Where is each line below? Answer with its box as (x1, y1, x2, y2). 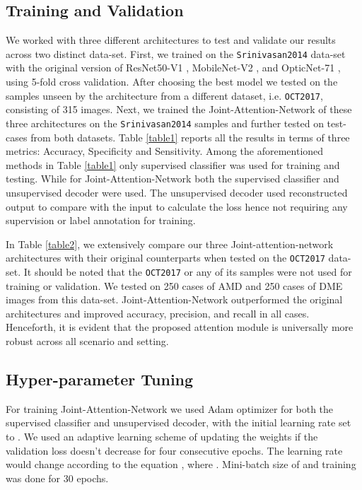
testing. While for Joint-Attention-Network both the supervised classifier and (6, 171, 339, 186)
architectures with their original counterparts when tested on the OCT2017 (6, 250, 325, 265)
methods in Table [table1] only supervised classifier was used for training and (6, 157, 340, 172)
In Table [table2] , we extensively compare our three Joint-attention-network (6, 236, 334, 251)
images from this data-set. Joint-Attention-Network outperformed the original (6, 292, 343, 307)
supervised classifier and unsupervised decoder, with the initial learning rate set (6, 415, 351, 430)
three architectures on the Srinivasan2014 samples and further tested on (6, 115, 324, 130)
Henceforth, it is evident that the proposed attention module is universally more (6, 320, 354, 334)
